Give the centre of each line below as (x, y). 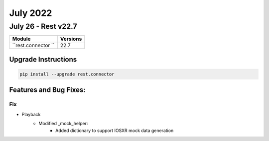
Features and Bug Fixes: (47, 90)
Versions (71, 39)
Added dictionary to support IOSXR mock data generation (115, 130)
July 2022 (31, 13)
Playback (31, 114)
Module (21, 39)
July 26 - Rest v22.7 (43, 26)
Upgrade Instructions (43, 59)
